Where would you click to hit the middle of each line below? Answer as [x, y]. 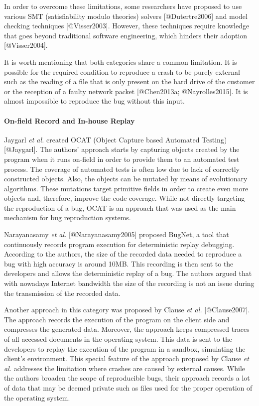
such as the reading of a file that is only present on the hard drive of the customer [129, 81]
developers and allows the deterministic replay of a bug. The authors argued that [128, 273]
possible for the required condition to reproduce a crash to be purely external [122, 71]
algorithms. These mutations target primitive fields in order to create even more [126, 188]
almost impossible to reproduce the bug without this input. [94, 101]
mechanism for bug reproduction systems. [67, 217]
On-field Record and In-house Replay [69, 120]
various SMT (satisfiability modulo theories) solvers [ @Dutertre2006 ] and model [126, 16]
